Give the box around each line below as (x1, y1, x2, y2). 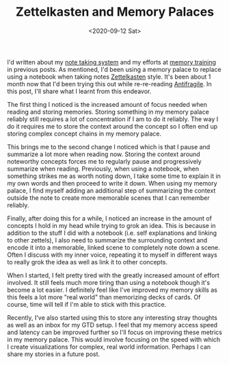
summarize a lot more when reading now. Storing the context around (7, 150, 200, 158)
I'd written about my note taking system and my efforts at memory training (7, 58, 217, 66)
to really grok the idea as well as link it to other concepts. (7, 257, 167, 266)
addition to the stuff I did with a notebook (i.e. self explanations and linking (7, 229, 217, 237)
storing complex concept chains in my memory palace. (7, 129, 162, 138)
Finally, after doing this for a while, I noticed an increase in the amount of (7, 214, 212, 223)
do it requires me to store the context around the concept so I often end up (7, 122, 217, 130)
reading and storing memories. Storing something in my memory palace (7, 108, 210, 116)
